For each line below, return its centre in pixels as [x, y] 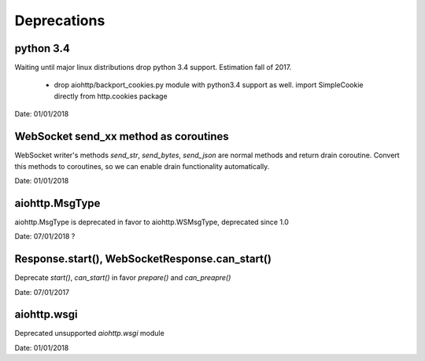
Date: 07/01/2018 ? [45, 237]
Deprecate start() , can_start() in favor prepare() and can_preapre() [123, 278]
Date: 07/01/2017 [42, 292]
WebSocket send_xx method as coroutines [122, 136]
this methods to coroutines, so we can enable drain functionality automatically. [142, 166]
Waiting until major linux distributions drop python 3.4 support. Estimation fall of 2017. [153, 68]
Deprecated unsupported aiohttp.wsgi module [89, 333]
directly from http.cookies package [111, 96]
